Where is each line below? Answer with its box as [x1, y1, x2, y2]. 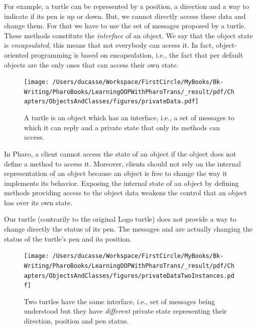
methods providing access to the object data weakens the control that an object [4, 187, 247, 198]
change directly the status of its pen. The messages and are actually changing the [4, 224, 253, 234]
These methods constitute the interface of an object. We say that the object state [4, 30, 253, 40]
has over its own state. [4, 197, 73, 207]
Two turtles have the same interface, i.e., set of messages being [24, 296, 215, 306]
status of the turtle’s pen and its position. [4, 233, 131, 244]
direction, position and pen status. [24, 316, 129, 326]
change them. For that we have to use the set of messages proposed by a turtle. [4, 20, 246, 31]
